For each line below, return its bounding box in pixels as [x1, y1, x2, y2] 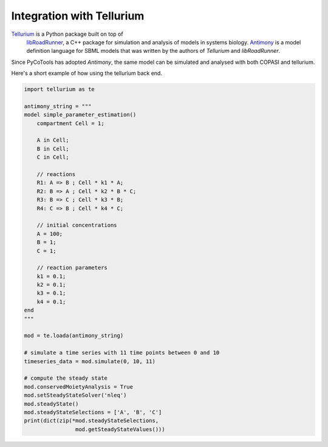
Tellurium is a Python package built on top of [11, 30, 124, 38]
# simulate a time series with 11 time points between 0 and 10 [24, 349, 220, 357]
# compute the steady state [24, 375, 108, 382]
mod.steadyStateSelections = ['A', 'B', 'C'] [24, 409, 162, 415]
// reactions [36, 171, 76, 177]
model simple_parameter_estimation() [24, 111, 137, 118]
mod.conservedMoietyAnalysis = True [24, 383, 134, 390]
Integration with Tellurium [11, 9, 145, 22]
